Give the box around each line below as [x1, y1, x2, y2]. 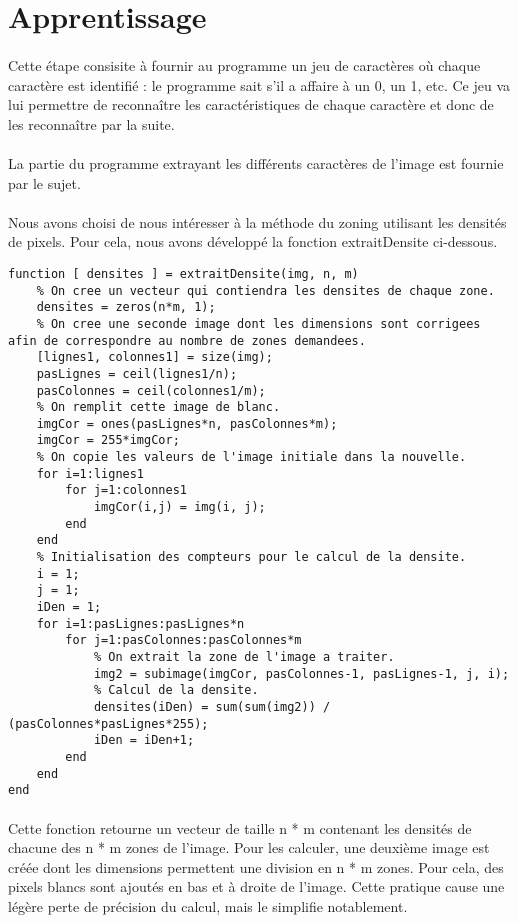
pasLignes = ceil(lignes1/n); [36, 366, 238, 381]
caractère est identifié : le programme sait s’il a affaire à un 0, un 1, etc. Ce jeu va [8, 74, 511, 95]
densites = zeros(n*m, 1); [36, 300, 216, 315]
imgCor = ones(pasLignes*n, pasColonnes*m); [36, 416, 338, 431]
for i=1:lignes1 [36, 466, 145, 481]
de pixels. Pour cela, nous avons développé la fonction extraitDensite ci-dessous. [8, 231, 498, 252]
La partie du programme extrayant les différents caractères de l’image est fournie [8, 152, 504, 173]
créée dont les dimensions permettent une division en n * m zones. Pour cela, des [8, 856, 504, 877]
